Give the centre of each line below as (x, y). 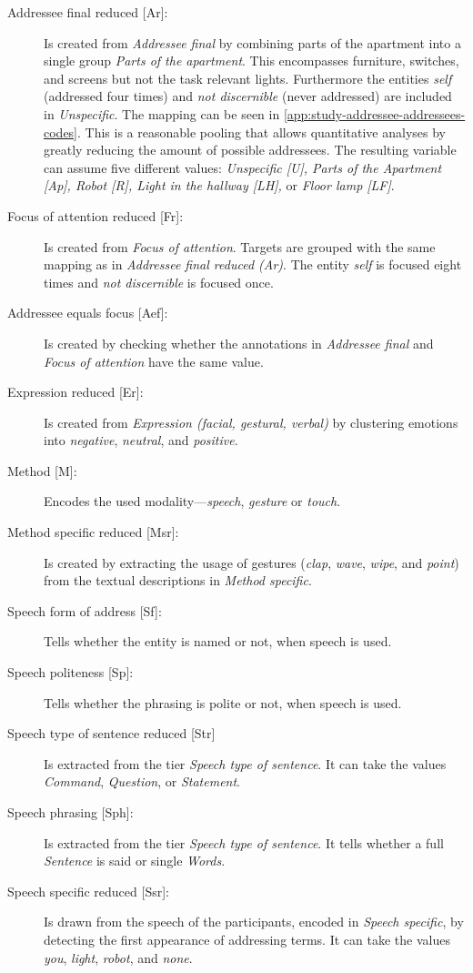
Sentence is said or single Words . (135, 861)
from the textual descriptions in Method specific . (178, 580)
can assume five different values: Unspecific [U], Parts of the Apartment (243, 167)
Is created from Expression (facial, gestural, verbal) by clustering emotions (251, 422)
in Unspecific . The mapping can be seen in (162, 113)
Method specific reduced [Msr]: (93, 532)
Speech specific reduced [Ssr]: (88, 891)
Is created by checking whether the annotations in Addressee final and (239, 343)
